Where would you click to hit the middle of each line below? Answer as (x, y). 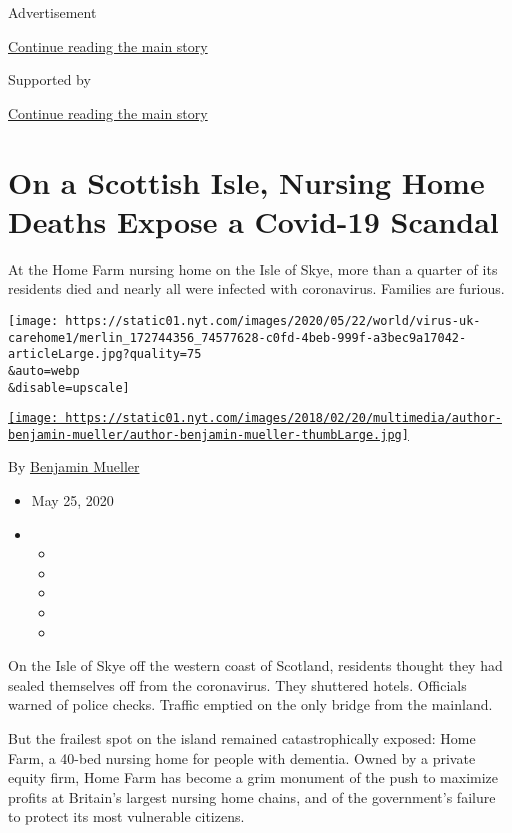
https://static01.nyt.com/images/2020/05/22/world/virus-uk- (273, 320)
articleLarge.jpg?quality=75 (105, 354)
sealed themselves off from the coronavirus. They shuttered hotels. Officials (237, 684)
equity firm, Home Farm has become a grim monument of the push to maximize (253, 777)
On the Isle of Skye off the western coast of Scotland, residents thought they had (255, 665)
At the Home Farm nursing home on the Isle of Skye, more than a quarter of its (253, 268)
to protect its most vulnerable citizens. (126, 816)
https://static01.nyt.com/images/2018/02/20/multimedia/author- (283, 418)
